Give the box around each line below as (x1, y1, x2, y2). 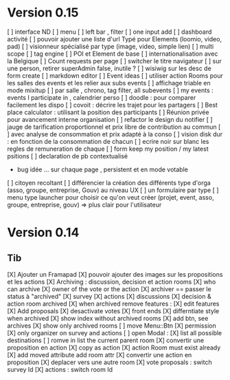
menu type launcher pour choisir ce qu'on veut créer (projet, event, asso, (7, 193, 214, 201)
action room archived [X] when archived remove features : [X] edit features (7, 299, 220, 308)
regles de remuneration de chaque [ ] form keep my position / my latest (7, 145, 209, 153)
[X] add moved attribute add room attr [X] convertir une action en (7, 350, 192, 359)
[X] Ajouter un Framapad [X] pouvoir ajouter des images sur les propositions (7, 270, 223, 278)
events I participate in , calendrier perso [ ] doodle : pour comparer (7, 93, 196, 101)
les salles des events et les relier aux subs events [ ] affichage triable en (7, 78, 211, 87)
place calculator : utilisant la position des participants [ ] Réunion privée (7, 108, 209, 116)
